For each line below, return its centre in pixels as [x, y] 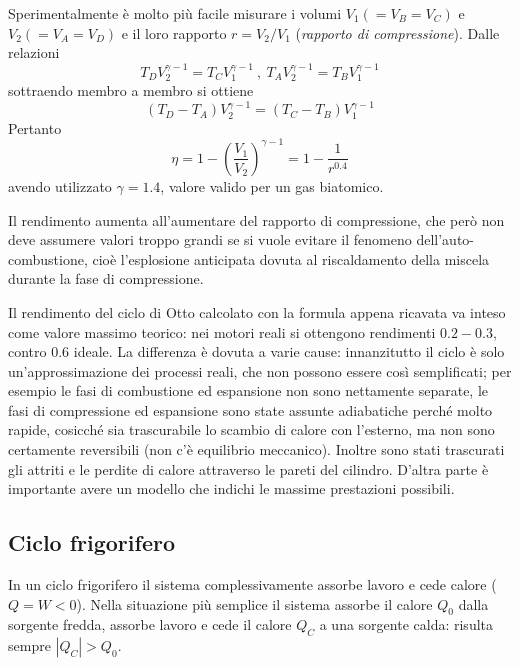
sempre [29, 645]
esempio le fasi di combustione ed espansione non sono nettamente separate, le [248, 390]
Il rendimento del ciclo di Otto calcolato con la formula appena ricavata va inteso [257, 311]
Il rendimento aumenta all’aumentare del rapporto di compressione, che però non [256, 219]
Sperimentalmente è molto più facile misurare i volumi [175, 13]
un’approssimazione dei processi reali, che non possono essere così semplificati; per [260, 370]
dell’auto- [445, 239]
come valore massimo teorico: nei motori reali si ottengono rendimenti [222, 331]
